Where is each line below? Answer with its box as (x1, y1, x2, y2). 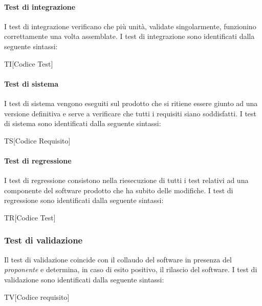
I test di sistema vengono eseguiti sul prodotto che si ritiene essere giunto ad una (4, 97, 258, 108)
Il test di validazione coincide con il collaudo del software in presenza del (4, 254, 232, 264)
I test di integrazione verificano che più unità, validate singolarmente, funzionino (4, 21, 256, 31)
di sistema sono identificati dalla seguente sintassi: (4, 118, 161, 129)
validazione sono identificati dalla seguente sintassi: (4, 274, 164, 284)
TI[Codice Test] (4, 58, 53, 69)
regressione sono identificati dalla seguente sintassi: (4, 195, 164, 206)
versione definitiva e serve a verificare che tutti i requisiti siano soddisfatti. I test (4, 108, 257, 118)
